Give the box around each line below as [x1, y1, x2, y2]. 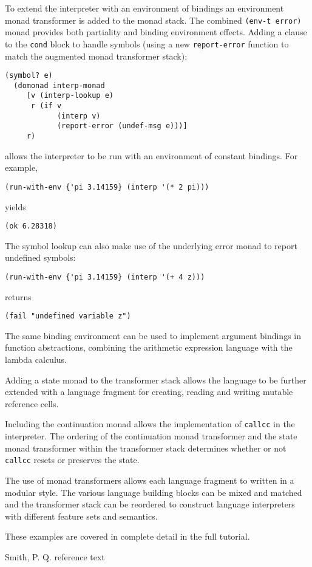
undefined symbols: [5, 251, 76, 264]
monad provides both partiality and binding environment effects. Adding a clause [5, 26, 307, 38]
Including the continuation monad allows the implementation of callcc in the [5, 418, 295, 430]
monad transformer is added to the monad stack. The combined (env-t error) [5, 13, 302, 26]
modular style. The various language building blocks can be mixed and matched [5, 486, 302, 498]
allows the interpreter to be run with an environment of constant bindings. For [5, 149, 298, 162]
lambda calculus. [5, 353, 67, 366]
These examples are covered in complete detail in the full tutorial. [5, 530, 250, 543]
